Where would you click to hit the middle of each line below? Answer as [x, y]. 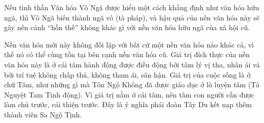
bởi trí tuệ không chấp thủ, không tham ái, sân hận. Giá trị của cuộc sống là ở [127, 74]
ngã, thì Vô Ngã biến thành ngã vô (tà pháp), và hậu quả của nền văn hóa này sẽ [132, 17]
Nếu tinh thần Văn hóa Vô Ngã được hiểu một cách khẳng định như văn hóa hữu [132, 7]
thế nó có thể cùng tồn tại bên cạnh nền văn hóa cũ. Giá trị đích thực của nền [127, 54]
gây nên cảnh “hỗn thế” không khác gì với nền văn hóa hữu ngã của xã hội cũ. [127, 27]
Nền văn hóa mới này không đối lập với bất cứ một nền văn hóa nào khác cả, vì [129, 44]
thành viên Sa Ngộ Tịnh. [43, 114]
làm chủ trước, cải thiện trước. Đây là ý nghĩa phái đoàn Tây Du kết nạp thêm [128, 104]
